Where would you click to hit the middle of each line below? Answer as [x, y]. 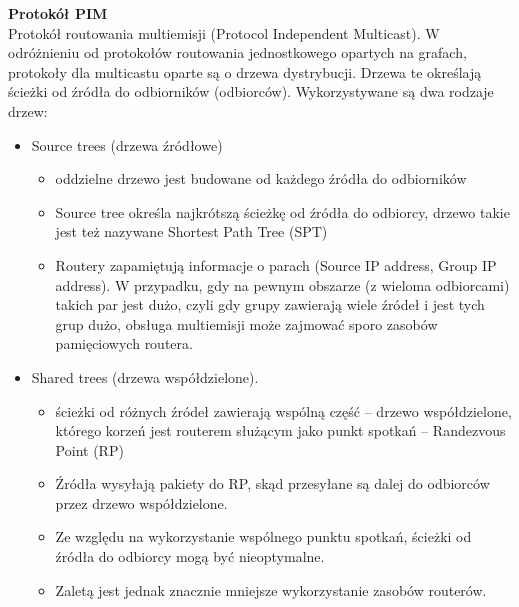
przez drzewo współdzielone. [141, 502]
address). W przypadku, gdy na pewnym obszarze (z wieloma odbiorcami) [282, 284]
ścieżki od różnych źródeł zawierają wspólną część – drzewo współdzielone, [283, 410]
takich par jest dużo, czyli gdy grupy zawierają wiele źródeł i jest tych [270, 304]
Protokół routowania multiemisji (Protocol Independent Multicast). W [224, 32]
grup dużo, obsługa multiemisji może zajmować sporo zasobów [246, 323]
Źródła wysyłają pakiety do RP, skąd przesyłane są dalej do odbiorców [272, 483]
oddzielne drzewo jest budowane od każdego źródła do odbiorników [261, 178]
